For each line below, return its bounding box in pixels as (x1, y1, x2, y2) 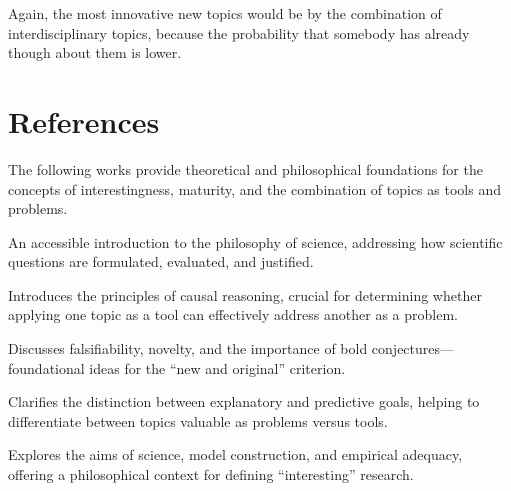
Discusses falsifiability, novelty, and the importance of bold (8, 338, 368, 359)
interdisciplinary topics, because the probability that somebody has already (8, 22, 470, 43)
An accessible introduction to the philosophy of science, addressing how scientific (8, 231, 503, 252)
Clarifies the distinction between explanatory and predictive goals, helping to (8, 391, 480, 412)
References (8, 100, 160, 141)
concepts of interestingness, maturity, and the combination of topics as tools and (8, 178, 501, 199)
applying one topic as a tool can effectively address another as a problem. (8, 304, 458, 325)
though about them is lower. (8, 42, 182, 63)
